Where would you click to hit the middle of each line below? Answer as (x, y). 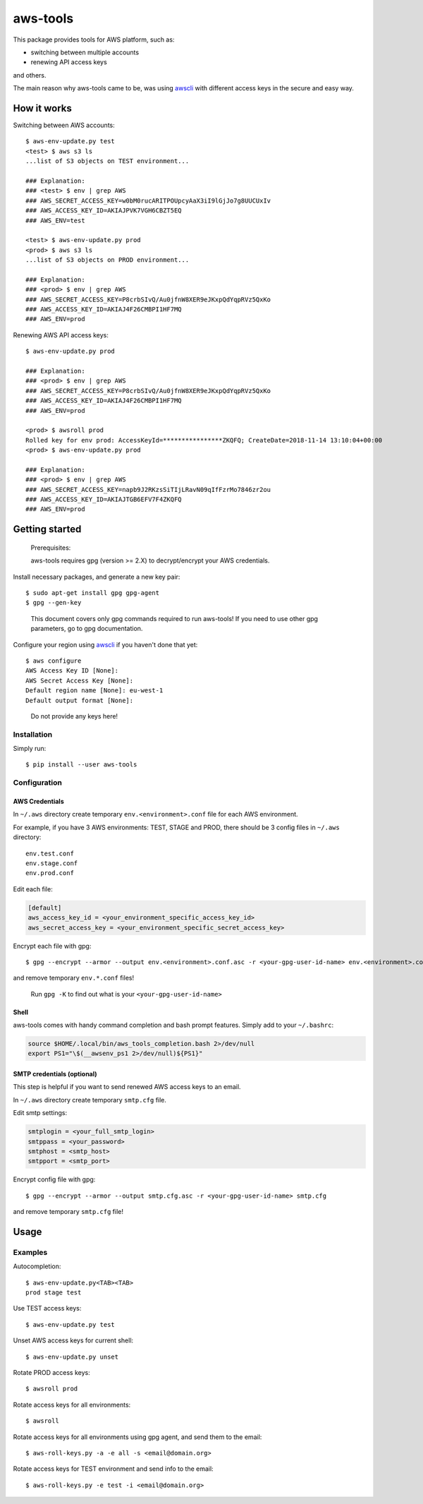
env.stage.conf (52, 864)
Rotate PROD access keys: (52, 1373)
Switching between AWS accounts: (64, 125)
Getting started (47, 529)
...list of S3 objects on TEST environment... (108, 161)
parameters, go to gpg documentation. (87, 629)
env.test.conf (50, 853)
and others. (30, 75)
